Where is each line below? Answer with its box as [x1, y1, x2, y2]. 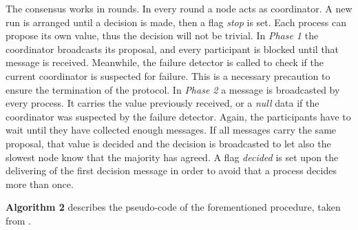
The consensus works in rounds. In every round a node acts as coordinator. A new [6, 1, 352, 15]
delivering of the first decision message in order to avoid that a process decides [6, 163, 337, 178]
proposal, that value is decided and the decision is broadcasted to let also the [6, 136, 331, 150]
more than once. [6, 176, 74, 191]
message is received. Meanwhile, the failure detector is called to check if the [6, 55, 324, 70]
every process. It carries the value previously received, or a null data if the [6, 96, 319, 110]
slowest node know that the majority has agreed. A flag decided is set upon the [6, 149, 339, 164]
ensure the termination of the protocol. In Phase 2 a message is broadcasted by [6, 82, 340, 96]
